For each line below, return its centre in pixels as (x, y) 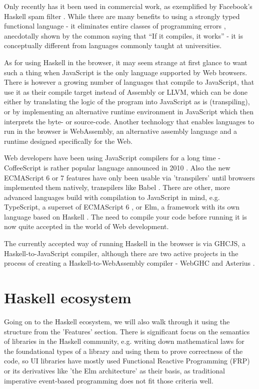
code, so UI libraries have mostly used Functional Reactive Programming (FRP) (127, 361)
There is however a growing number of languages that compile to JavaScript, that (129, 82)
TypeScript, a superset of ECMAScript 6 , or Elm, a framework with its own (122, 207)
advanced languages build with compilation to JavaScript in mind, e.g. (112, 197)
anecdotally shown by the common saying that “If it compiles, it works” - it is (123, 35)
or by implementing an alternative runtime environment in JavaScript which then (129, 111)
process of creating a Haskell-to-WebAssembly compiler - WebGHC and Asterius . (129, 263)
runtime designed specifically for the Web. (68, 141)
